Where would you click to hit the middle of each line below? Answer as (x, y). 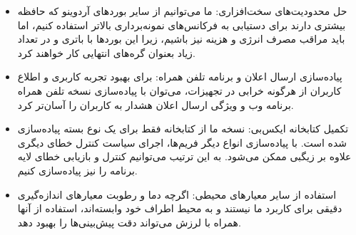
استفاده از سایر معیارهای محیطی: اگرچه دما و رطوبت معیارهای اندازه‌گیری (177, 194)
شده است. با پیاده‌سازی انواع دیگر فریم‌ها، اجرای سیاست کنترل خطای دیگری (182, 142)
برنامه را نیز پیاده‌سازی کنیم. (77, 170)
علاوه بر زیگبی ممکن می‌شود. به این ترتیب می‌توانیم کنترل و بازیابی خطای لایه (184, 156)
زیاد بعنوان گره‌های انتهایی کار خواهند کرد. (106, 52)
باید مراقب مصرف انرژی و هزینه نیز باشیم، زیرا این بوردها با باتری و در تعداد (181, 39)
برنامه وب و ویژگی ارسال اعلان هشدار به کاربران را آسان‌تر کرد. (156, 104)
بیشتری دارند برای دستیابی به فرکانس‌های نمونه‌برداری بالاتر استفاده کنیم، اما (182, 25)
